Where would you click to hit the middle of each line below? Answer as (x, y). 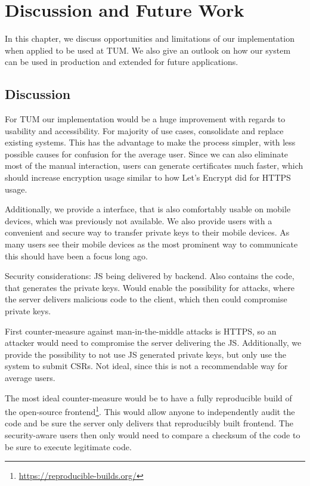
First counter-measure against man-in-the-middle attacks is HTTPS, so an (141, 331)
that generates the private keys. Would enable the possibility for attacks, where (150, 287)
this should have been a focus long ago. (76, 256)
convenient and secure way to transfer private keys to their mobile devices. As (147, 232)
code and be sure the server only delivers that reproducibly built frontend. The (149, 423)
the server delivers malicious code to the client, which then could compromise (146, 299)
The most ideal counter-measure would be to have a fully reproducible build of (148, 397)
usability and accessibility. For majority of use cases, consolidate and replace (144, 130)
